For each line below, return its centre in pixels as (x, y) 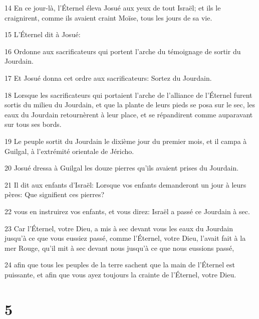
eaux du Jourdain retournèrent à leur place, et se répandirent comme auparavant (129, 114)
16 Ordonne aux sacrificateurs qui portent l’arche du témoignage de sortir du (123, 51)
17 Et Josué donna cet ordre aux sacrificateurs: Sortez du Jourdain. (108, 77)
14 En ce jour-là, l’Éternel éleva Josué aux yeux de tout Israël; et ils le (113, 8)
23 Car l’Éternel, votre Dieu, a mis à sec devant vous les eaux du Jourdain (119, 228)
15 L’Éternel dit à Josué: (43, 34)
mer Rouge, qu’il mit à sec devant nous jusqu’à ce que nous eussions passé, (119, 248)
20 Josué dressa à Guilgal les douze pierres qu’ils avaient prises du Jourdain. (122, 168)
